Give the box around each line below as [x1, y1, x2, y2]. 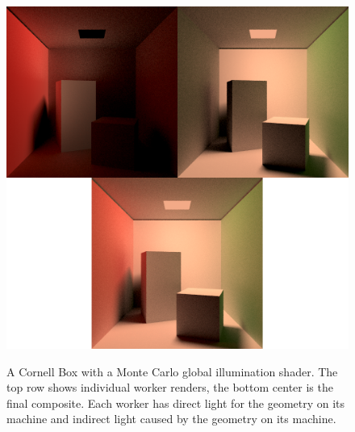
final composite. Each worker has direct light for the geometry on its [6, 394, 345, 411]
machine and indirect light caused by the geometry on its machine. [6, 410, 336, 427]
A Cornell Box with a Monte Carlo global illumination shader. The [6, 363, 338, 380]
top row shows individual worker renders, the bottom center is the [6, 379, 333, 396]
